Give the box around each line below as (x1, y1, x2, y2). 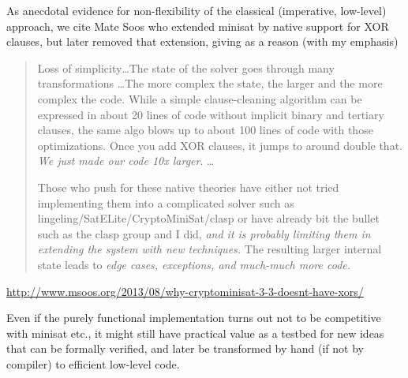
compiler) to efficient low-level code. (6, 355, 180, 372)
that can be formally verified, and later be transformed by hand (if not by (6, 340, 364, 357)
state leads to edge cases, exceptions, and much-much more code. (37, 256, 351, 272)
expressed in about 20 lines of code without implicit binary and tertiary (37, 106, 384, 122)
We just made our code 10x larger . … (37, 152, 215, 169)
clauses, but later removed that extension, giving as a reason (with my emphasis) (6, 33, 399, 50)
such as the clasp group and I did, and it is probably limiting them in (37, 225, 371, 241)
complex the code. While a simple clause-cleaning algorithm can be (37, 90, 362, 107)
